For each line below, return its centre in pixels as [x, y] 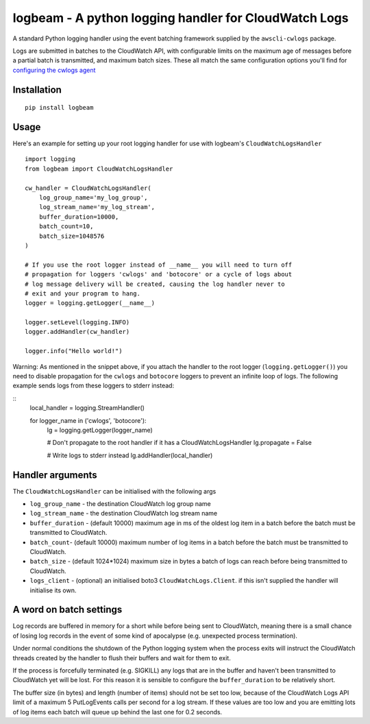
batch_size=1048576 [72, 236]
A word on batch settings [67, 610]
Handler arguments [55, 475]
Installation [37, 89]
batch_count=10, [66, 227]
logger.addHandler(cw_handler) [77, 332]
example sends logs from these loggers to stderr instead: [94, 386]
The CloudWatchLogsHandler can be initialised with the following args [114, 491]
